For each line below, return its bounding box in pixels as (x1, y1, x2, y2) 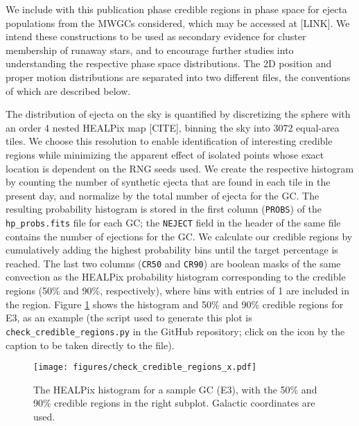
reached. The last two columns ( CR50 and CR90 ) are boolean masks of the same (6, 256, 341, 270)
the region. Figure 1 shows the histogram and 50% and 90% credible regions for (6, 296, 344, 311)
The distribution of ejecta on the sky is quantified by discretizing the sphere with (6, 107, 351, 121)
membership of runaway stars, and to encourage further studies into (6, 42, 294, 57)
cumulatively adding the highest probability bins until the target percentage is (6, 242, 338, 257)
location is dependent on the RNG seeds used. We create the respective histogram (6, 161, 354, 175)
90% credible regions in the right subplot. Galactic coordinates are (33, 396, 315, 410)
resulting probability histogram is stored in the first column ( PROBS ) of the (6, 202, 322, 216)
